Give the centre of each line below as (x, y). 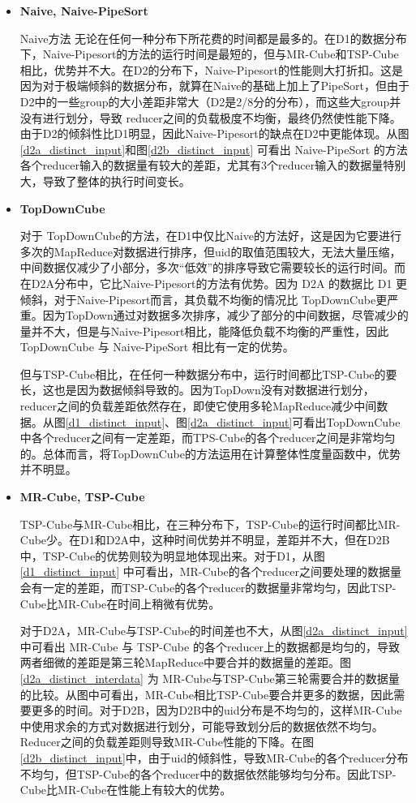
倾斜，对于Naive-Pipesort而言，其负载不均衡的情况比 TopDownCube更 (204, 299)
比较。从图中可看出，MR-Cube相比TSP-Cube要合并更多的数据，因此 (212, 694)
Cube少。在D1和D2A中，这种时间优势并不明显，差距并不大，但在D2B (205, 540)
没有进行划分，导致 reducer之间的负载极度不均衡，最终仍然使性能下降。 (210, 117)
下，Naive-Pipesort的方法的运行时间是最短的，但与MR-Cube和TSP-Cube (209, 54)
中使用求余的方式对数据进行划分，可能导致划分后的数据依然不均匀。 (202, 726)
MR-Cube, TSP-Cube (82, 497)
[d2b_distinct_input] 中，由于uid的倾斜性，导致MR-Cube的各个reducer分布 (214, 757)
